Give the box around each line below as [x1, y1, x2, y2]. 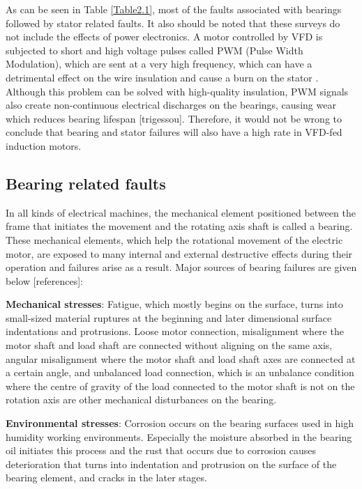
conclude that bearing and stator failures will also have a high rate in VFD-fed [6, 125, 342, 139]
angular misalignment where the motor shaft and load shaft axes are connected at [6, 351, 356, 366]
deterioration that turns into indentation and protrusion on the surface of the [6, 456, 337, 471]
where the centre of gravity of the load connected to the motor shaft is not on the [6, 378, 355, 393]
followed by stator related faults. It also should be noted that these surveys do [6, 15, 340, 30]
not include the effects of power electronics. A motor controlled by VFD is [6, 29, 323, 44]
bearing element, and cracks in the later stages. [6, 470, 207, 485]
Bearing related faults [6, 172, 166, 194]
